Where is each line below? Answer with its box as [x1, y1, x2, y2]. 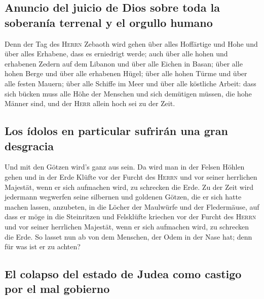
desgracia [5, 138, 54, 153]
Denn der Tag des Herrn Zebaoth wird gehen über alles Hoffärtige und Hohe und [5, 38, 258, 49]
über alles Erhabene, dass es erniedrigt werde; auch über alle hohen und [5, 48, 228, 59]
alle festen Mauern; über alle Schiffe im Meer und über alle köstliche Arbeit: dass [5, 78, 256, 88]
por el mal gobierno [5, 281, 110, 296]
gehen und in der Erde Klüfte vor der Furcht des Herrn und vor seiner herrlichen [5, 171, 257, 182]
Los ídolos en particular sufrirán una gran [5, 123, 228, 139]
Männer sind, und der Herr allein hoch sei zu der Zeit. [5, 98, 175, 109]
